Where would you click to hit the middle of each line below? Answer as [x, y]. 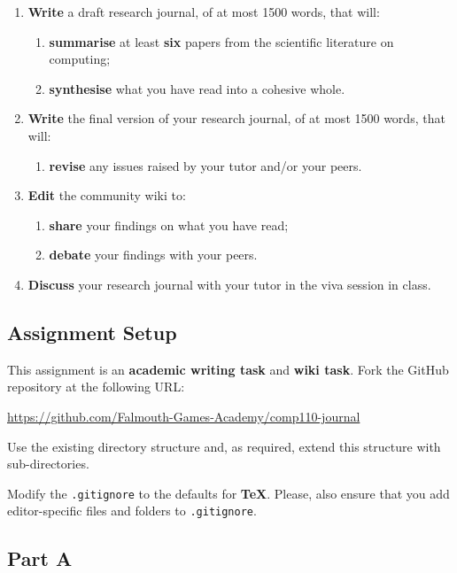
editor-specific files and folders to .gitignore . [132, 511]
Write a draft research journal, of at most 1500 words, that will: [204, 12]
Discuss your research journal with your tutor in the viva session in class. [229, 284]
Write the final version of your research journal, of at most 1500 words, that [236, 118]
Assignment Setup [92, 332]
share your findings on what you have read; [169, 225]
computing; [80, 59]
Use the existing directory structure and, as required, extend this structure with [224, 446]
